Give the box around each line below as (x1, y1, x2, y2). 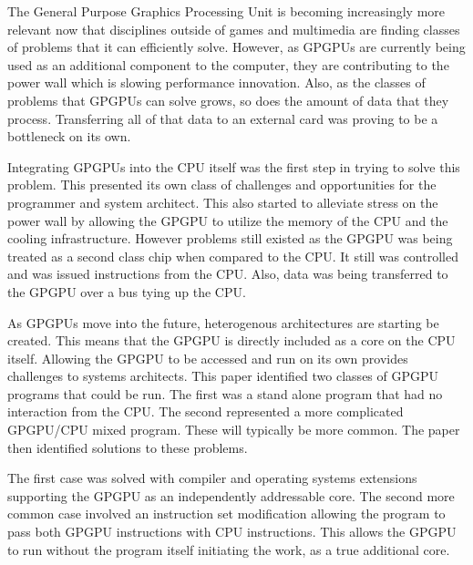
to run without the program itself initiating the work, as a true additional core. (7, 539, 450, 559)
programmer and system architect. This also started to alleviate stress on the (7, 192, 438, 211)
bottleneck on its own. (7, 127, 131, 146)
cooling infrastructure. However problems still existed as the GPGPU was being (7, 229, 453, 248)
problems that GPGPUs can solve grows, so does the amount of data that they (7, 90, 449, 109)
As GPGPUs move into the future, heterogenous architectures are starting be (7, 313, 439, 332)
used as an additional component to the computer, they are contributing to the (7, 55, 449, 74)
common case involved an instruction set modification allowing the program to (7, 504, 446, 523)
